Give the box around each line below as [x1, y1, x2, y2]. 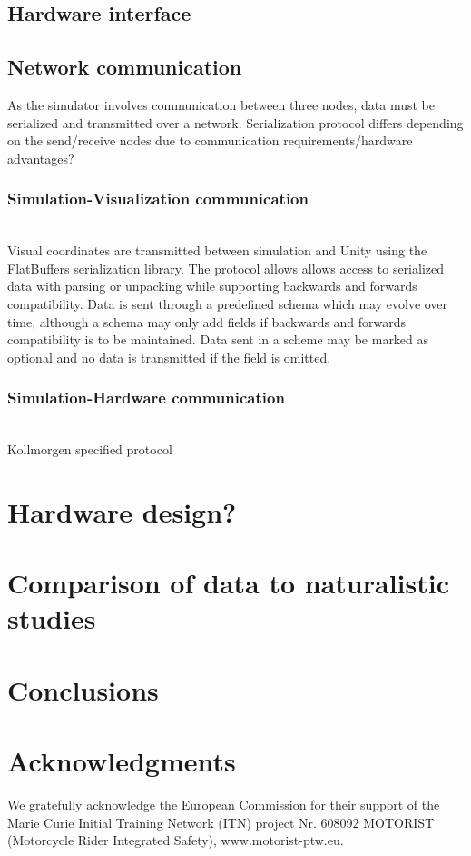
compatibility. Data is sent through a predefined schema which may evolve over [7, 294, 448, 313]
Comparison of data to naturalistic [7, 564, 450, 602]
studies [7, 600, 96, 637]
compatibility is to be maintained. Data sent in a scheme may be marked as [7, 330, 429, 349]
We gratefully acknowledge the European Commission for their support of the [7, 795, 440, 814]
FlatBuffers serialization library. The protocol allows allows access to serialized [7, 258, 445, 277]
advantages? [7, 148, 74, 167]
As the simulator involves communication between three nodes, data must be [7, 95, 435, 114]
